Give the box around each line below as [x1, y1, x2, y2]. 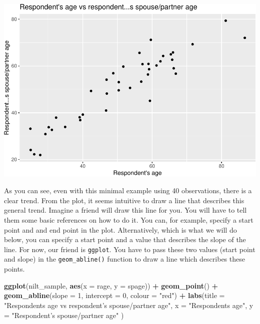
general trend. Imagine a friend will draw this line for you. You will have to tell [4, 205, 247, 215]
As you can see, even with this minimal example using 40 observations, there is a [4, 185, 252, 196]
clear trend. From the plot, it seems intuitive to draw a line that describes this [4, 195, 244, 205]
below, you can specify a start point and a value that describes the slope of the [4, 234, 246, 245]
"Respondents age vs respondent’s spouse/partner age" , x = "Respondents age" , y [4, 300, 253, 310]
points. [4, 264, 25, 274]
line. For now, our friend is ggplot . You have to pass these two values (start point [4, 244, 255, 254]
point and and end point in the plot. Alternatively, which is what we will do [4, 224, 237, 235]
